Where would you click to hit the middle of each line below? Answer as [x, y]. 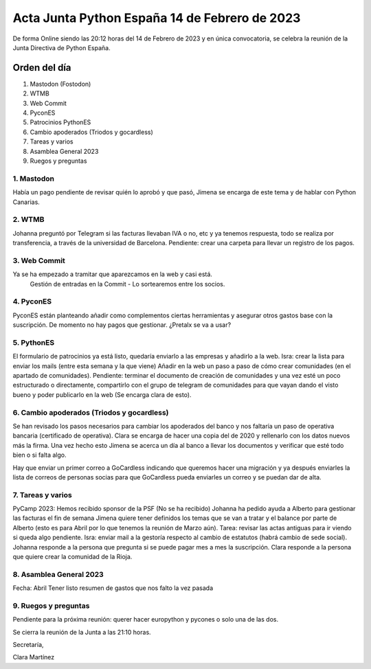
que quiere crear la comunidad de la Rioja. [72, 556]
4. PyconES [32, 302]
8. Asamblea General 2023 [58, 574]
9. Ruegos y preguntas [51, 606]
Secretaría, [28, 645]
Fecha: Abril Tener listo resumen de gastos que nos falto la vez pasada [113, 588]
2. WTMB [29, 220]
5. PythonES [34, 342]
